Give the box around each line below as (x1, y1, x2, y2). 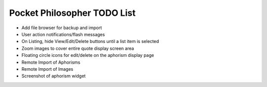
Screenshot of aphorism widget (21, 73, 86, 79)
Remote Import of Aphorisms (21, 59, 81, 65)
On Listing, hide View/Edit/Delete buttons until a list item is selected (21, 39, 159, 44)
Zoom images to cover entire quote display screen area (21, 45, 134, 51)
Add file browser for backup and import (21, 25, 102, 31)
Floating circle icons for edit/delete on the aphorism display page (21, 52, 154, 58)
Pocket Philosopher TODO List (9, 7, 136, 18)
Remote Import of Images (21, 66, 74, 72)
